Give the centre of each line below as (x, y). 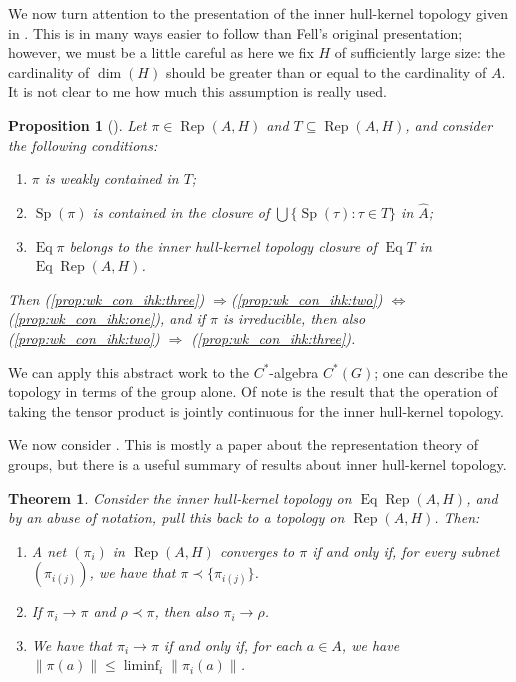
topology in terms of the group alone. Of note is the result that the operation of (253, 391)
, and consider (449, 124)
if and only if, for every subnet (406, 550)
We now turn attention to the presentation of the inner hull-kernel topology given (258, 13)
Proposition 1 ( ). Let (77, 124)
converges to (257, 550)
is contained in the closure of (181, 211)
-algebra (294, 371)
